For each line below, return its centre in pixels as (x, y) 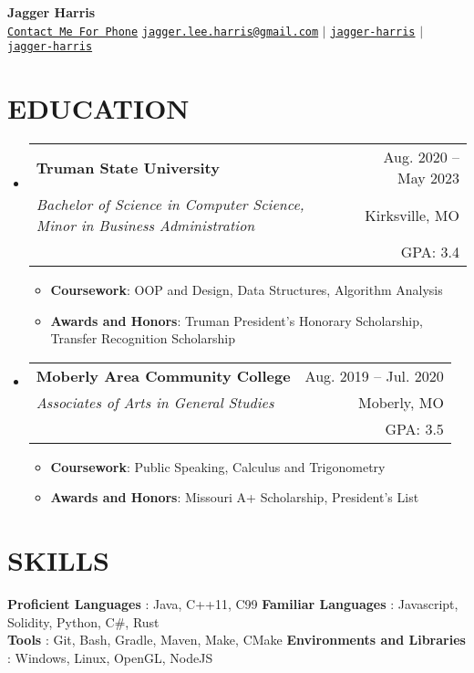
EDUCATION (98, 108)
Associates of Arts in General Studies (155, 402)
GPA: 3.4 (430, 252)
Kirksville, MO (412, 215)
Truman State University (128, 167)
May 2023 (428, 178)
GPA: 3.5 (414, 428)
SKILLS (58, 560)
